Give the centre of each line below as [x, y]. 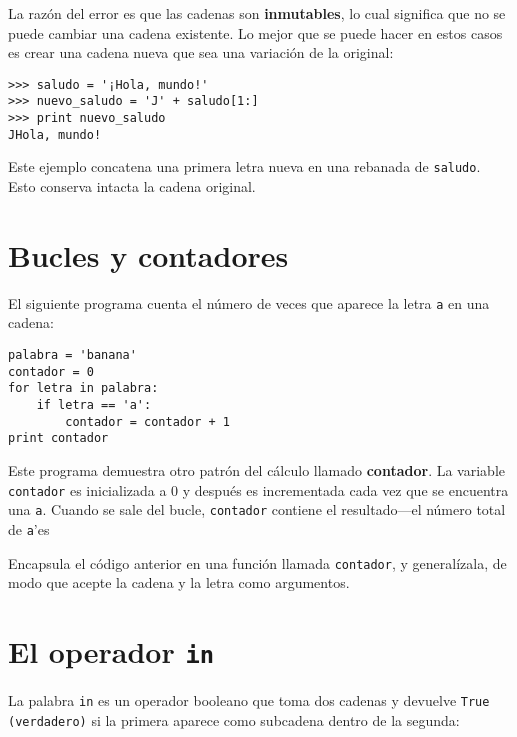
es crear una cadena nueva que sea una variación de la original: [201, 52]
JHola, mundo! [55, 134]
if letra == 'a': [94, 405]
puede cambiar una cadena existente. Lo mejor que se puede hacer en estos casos [255, 32]
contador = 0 [51, 371]
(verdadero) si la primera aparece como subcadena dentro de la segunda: [234, 719]
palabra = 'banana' [72, 355]
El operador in [111, 650]
